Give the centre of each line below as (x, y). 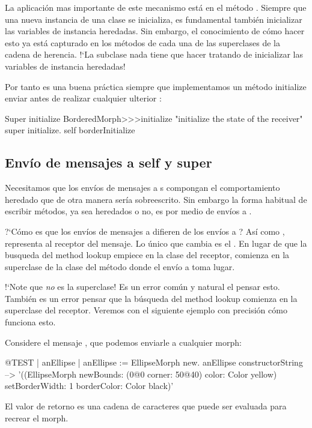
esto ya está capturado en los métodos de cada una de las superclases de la (142, 42)
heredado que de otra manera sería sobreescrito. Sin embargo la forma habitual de (156, 199)
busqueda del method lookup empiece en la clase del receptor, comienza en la (147, 255)
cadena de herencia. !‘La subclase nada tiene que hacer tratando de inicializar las (154, 54)
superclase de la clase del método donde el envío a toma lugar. (120, 266)
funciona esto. (30, 322)
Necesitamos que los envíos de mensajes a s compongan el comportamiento (142, 188)
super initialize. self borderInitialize (70, 130)
